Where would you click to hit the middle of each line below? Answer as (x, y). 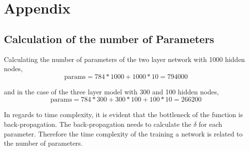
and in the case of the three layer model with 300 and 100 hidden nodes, (111, 91)
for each (210, 124)
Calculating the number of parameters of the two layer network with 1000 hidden (124, 59)
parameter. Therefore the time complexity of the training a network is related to (123, 133)
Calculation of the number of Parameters (109, 38)
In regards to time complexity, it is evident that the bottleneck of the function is (124, 114)
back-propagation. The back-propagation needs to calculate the (98, 124)
